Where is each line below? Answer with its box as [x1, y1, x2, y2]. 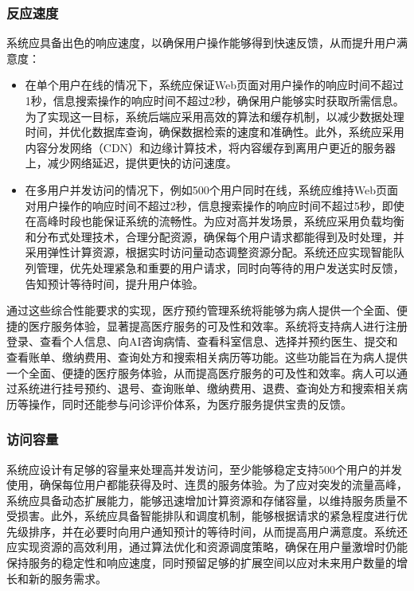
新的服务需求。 [28, 569, 107, 586]
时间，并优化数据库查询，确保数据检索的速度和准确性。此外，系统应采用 [25, 123, 404, 140]
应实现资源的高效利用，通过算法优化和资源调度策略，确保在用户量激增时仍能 [6, 538, 408, 555]
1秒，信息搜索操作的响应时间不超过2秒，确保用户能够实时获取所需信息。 [25, 92, 404, 108]
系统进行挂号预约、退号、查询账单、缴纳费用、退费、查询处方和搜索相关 [17, 380, 396, 397]
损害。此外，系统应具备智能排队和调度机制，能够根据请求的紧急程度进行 [17, 507, 396, 524]
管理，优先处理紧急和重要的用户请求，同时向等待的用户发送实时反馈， [36, 259, 404, 276]
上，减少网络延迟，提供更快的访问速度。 [25, 155, 237, 171]
